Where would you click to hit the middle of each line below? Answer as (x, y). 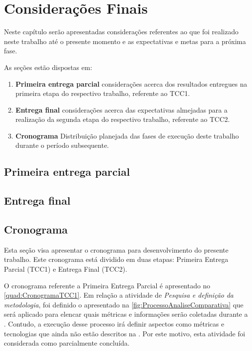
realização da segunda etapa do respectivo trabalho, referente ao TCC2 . (123, 119)
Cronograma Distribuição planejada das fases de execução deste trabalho (127, 135)
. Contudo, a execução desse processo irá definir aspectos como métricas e (114, 323)
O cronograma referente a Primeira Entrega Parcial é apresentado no (107, 285)
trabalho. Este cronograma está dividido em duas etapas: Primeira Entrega (116, 259)
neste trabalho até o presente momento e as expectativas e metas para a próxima (125, 41)
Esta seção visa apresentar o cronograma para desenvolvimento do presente (116, 249)
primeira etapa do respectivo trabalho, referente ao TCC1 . (103, 93)
